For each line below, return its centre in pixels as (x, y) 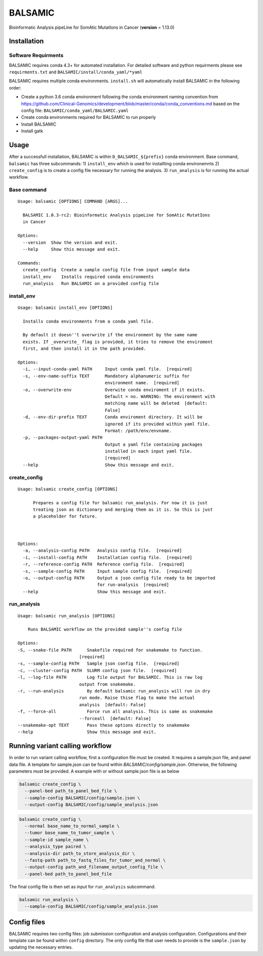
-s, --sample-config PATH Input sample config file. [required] (107, 571)
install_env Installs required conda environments (88, 277)
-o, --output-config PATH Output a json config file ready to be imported (119, 578)
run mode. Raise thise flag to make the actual (137, 698)
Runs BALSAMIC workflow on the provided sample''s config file (105, 630)
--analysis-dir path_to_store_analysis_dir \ (80, 853)
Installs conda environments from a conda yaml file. (88, 321)
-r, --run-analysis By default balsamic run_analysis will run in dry (114, 691)
